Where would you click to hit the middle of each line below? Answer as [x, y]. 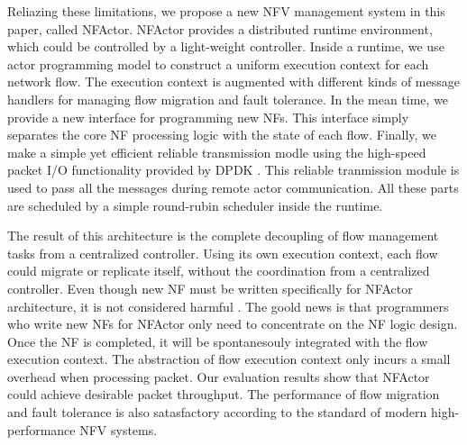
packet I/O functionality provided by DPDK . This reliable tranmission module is [233, 170]
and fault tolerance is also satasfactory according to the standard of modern [217, 412]
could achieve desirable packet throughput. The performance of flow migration [224, 394]
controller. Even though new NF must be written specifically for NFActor [210, 288]
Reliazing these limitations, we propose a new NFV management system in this [226, 11]
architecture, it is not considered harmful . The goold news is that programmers [228, 306]
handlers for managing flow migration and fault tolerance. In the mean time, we [228, 99]
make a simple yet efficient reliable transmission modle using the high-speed [217, 152]
